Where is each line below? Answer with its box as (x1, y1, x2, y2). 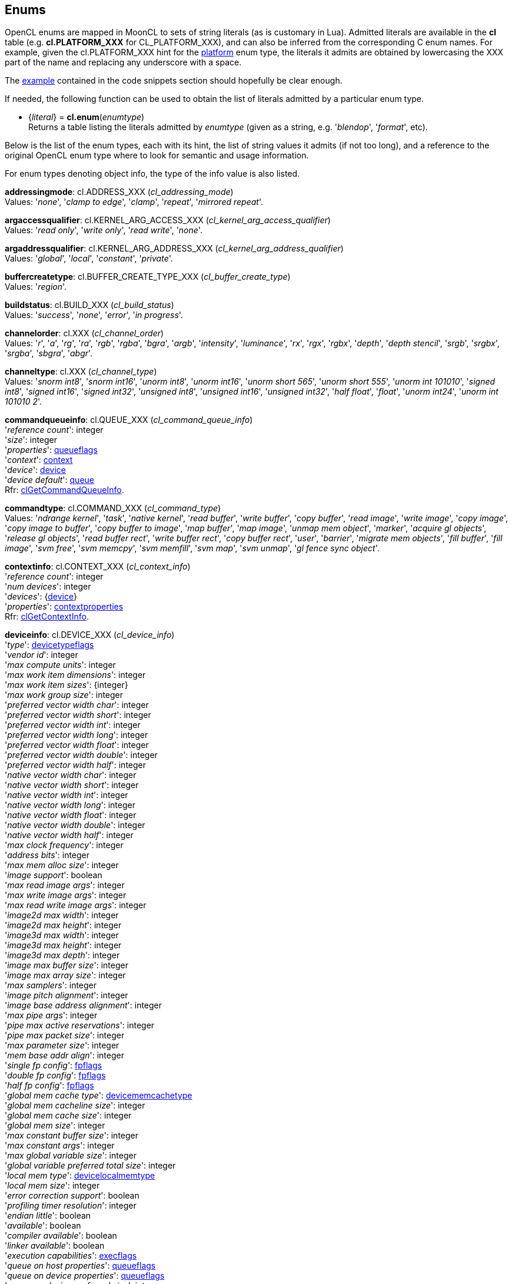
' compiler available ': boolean (5, 1230, 117, 1241)
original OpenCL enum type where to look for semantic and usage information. (5, 150, 309, 161)
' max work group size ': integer (5, 690, 124, 700)
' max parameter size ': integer (5, 1040, 119, 1051)
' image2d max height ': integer (5, 920, 122, 931)
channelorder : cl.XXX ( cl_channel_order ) (5, 328, 164, 339)
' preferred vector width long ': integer (5, 730, 148, 740)
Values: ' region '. (5, 282, 67, 292)
